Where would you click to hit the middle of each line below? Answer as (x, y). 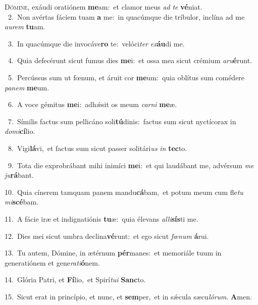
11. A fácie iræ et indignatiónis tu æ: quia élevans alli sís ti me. (101, 218)
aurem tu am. (25, 27)
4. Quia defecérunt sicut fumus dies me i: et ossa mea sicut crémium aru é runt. (130, 60)
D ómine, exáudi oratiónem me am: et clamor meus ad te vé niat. (104, 7)
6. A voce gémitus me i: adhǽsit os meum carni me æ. (92, 104)
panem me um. (27, 87)
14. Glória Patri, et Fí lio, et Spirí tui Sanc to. (75, 279)
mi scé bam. (21, 202)
